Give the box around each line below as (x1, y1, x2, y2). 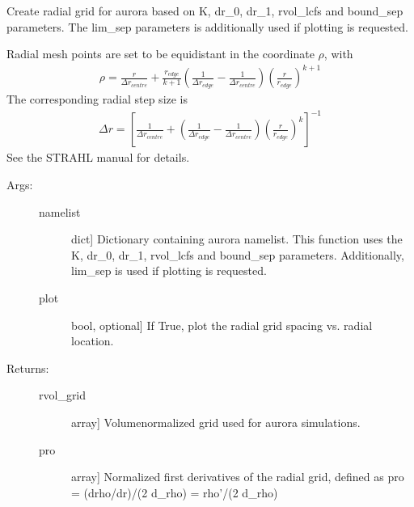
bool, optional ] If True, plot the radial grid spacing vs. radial (71, 316, 373, 333)
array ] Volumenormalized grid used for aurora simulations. (71, 413, 361, 430)
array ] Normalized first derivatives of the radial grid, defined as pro (71, 468, 404, 485)
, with (323, 45, 353, 62)
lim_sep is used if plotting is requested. (71, 262, 267, 279)
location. (71, 332, 114, 349)
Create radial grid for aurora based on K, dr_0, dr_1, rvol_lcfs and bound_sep (6, 2, 403, 19)
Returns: (6, 359, 49, 376)
